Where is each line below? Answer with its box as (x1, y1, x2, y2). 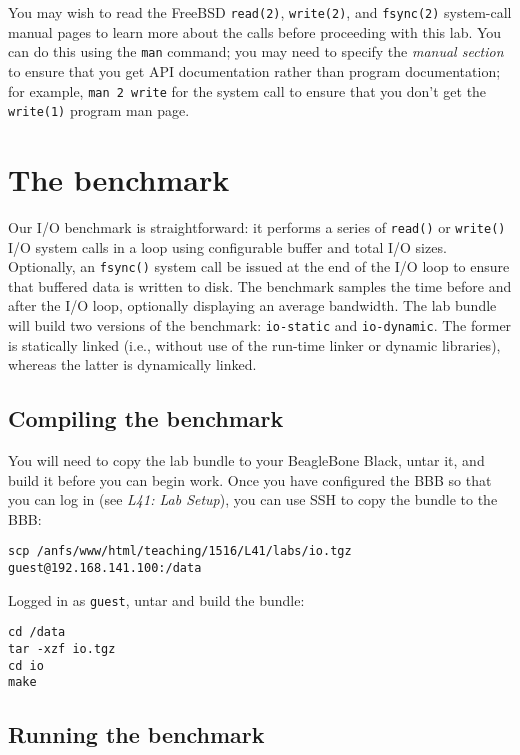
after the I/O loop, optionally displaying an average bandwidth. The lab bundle (8, 295, 497, 316)
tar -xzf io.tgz (8, 642, 116, 657)
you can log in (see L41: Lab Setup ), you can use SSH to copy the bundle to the (8, 489, 498, 510)
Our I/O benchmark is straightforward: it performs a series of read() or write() (8, 216, 506, 237)
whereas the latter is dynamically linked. (8, 354, 257, 375)
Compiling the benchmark (8, 403, 284, 434)
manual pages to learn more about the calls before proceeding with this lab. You (8, 21, 502, 42)
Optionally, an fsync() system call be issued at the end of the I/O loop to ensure (8, 256, 510, 277)
